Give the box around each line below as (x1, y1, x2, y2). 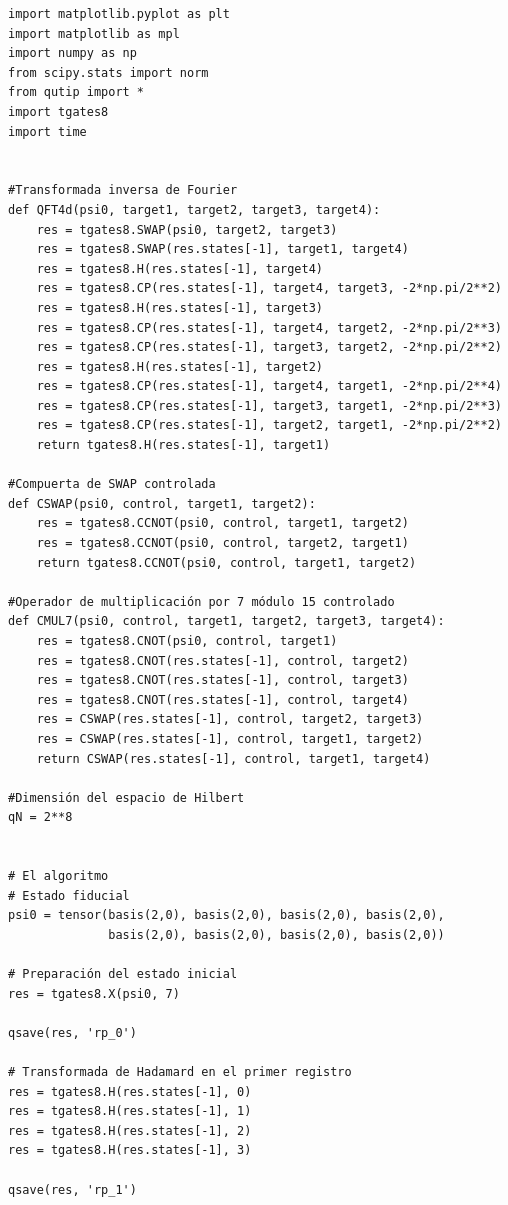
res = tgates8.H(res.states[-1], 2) (8, 1123, 252, 1138)
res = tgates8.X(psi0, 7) (8, 986, 180, 1001)
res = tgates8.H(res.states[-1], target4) (36, 261, 323, 276)
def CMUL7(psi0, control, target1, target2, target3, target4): (8, 614, 445, 629)
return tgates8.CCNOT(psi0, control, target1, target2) (36, 555, 417, 570)
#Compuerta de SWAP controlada (8, 477, 216, 492)
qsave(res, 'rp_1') (8, 1182, 137, 1197)
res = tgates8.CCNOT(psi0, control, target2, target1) (36, 536, 409, 551)
